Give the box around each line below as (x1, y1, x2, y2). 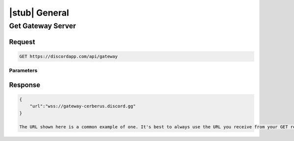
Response (9, 81, 41, 89)
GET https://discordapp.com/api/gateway (19, 54, 118, 59)
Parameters (9, 67, 38, 74)
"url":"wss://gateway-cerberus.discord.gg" (29, 103, 136, 109)
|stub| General (9, 7, 70, 18)
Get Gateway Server (9, 21, 76, 30)
